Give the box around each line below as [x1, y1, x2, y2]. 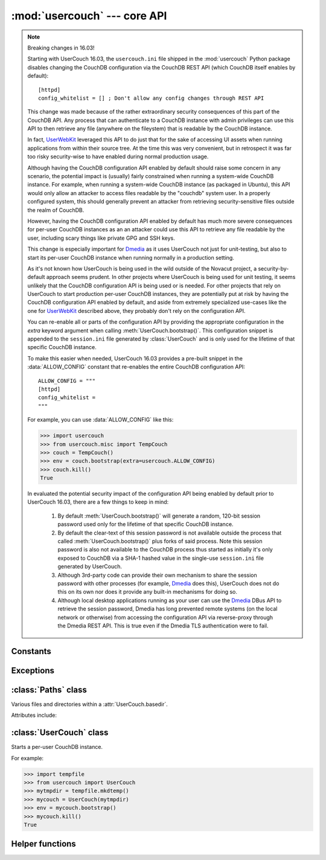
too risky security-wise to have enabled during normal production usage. [27, 153, 209, 160]
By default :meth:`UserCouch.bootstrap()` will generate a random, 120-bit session [57, 512, 261, 519]
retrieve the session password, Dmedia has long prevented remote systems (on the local [57, 605, 278, 612]
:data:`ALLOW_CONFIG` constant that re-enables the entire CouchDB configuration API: [27, 363, 246, 371]
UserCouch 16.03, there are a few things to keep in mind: [27, 498, 169, 505]
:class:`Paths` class [11, 684, 87, 695]
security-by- [257, 265, 289, 272]
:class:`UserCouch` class [11, 728, 109, 738]
